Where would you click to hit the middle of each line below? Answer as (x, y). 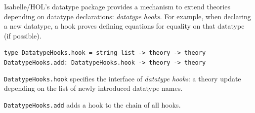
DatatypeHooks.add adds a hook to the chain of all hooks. (92, 104)
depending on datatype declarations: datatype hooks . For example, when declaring (127, 16)
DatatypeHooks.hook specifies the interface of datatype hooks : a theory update (123, 78)
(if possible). (23, 35)
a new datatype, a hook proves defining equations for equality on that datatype (124, 26)
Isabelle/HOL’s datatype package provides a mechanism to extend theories (117, 6)
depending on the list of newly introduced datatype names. (93, 88)
